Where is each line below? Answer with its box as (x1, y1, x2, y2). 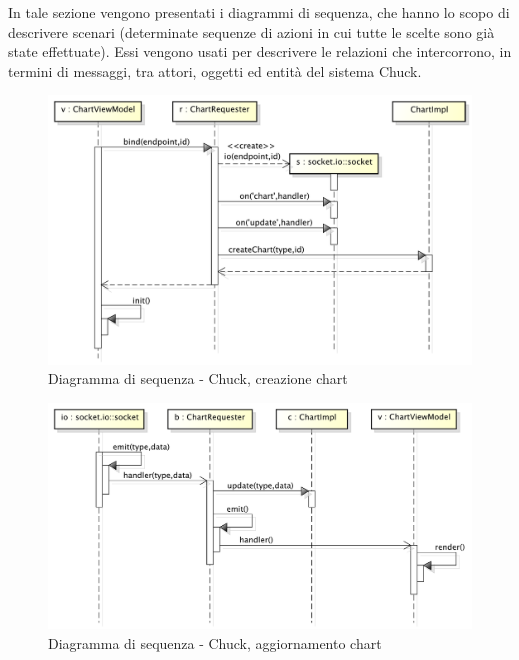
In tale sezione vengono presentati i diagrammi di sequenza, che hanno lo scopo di (8, 2, 510, 22)
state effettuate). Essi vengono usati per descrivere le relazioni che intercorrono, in (8, 41, 512, 62)
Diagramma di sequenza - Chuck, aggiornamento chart (48, 632, 382, 653)
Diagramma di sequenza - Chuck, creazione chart (48, 368, 348, 389)
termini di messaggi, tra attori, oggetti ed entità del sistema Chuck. (8, 60, 422, 81)
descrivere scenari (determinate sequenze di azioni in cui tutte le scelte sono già (8, 21, 495, 42)
